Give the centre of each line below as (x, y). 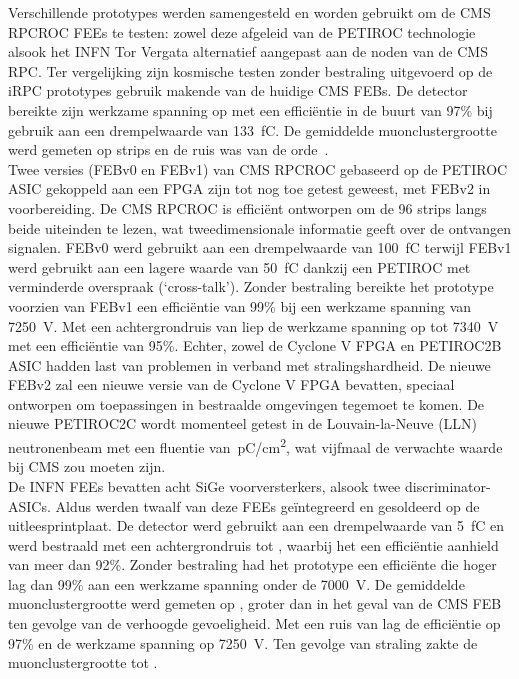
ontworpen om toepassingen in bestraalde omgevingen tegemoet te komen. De (246, 403)
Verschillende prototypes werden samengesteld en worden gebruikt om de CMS (249, 12)
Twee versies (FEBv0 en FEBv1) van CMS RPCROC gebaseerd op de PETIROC (258, 168)
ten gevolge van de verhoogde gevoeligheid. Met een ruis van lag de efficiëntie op (254, 623)
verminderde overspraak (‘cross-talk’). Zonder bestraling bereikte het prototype (251, 286)
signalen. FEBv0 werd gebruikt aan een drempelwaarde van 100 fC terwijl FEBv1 (260, 247)
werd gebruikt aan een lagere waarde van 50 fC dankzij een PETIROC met (239, 266)
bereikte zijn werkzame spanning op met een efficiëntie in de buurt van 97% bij (250, 109)
